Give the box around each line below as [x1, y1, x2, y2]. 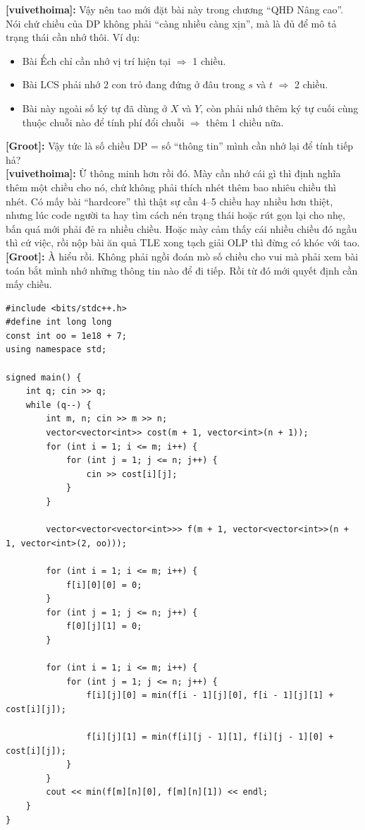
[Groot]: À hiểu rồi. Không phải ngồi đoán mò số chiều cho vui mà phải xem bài [6, 248, 359, 263]
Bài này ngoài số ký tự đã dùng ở [22, 100, 168, 115]
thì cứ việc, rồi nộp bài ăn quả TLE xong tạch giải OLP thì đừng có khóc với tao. [6, 235, 360, 250]
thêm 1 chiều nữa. [206, 114, 284, 129]
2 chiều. [295, 77, 328, 92]
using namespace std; [6, 344, 107, 355]
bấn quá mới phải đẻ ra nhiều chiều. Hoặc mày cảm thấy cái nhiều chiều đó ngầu [6, 221, 357, 236]
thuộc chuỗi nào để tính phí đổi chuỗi [22, 114, 185, 129]
